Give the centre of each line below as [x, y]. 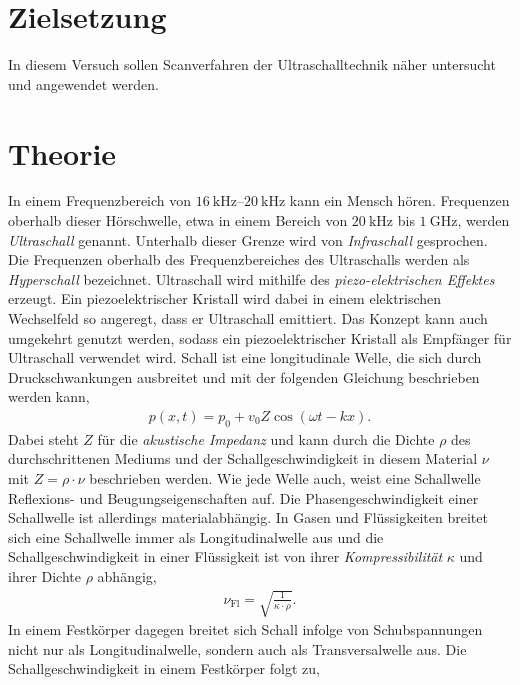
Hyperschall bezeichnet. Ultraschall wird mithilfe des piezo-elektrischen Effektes [251, 278]
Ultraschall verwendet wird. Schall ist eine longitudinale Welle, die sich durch [245, 357]
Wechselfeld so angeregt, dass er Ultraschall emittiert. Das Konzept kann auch [248, 318]
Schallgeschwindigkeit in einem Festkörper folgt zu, [164, 668]
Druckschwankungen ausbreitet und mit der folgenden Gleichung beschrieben [244, 376]
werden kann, [49, 396]
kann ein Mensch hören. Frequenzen [399, 200]
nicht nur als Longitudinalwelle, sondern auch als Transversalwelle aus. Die [237, 648]
